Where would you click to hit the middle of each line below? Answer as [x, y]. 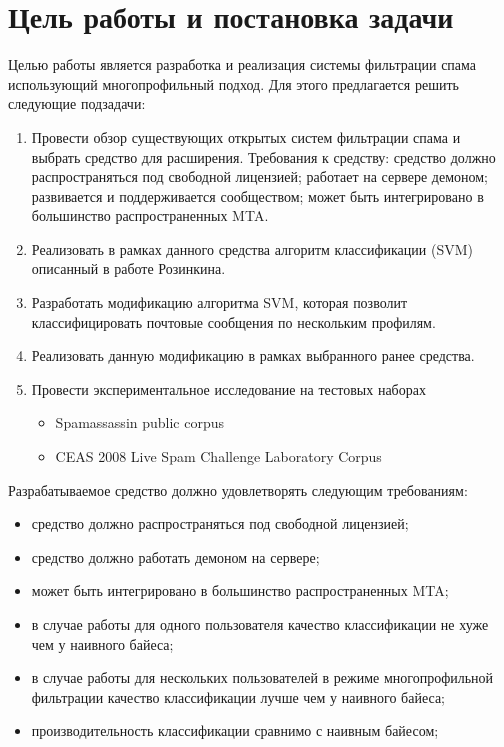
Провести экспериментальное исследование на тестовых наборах [228, 388]
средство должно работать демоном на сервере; [175, 556]
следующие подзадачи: [77, 103]
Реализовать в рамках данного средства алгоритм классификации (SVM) [252, 248]
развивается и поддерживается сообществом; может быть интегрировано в [257, 195]
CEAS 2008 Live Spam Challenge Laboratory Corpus [218, 456]
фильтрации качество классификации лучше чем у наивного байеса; [238, 696]
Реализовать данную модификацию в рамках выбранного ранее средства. [253, 355]
